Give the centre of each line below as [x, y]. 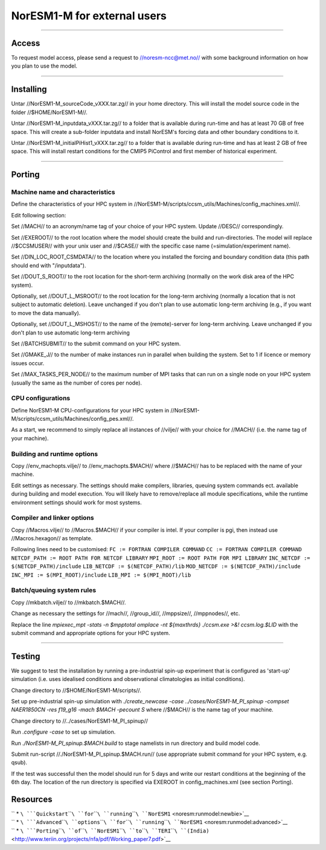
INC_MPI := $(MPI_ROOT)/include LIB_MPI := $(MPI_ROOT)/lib [101, 575]
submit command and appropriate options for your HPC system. [91, 633]
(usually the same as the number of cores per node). [76, 383]
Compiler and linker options [53, 518]
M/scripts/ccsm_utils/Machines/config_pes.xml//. [72, 419]
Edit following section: [39, 215]
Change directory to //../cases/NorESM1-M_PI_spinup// [79, 721]
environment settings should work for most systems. [76, 502]
